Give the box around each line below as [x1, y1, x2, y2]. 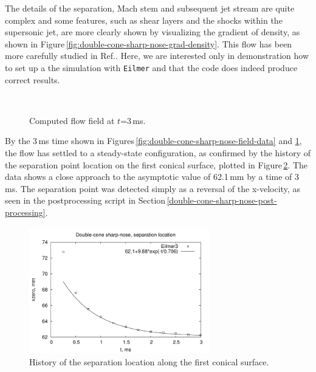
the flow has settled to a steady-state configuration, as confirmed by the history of [5, 146, 311, 159]
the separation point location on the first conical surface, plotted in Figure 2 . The [5, 158, 308, 171]
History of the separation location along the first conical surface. [29, 355, 269, 368]
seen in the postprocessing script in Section [5, 194, 166, 207]
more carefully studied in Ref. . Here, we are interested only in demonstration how [5, 49, 309, 62]
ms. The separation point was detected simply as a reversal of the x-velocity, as [5, 182, 300, 195]
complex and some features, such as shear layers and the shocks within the [5, 13, 283, 26]
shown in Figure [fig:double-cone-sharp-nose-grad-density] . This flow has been [5, 37, 292, 50]
